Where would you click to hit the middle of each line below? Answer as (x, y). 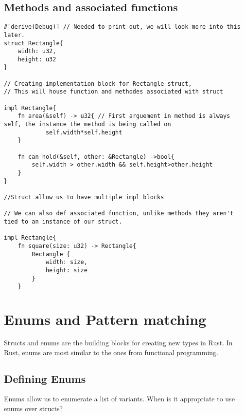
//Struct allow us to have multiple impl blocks (84, 197)
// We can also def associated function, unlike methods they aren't (119, 214)
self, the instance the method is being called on (87, 124)
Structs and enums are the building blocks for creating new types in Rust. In (118, 342)
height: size (66, 270)
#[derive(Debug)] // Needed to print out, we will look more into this (122, 27)
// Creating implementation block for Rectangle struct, (98, 84)
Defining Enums (45, 378)
